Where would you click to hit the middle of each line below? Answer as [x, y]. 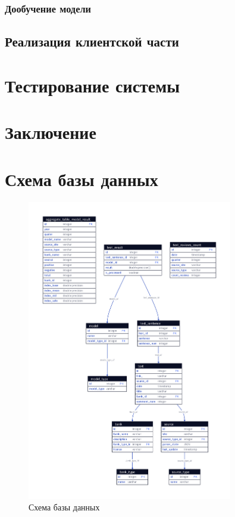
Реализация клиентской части [92, 41]
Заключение [51, 132]
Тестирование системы [93, 85]
